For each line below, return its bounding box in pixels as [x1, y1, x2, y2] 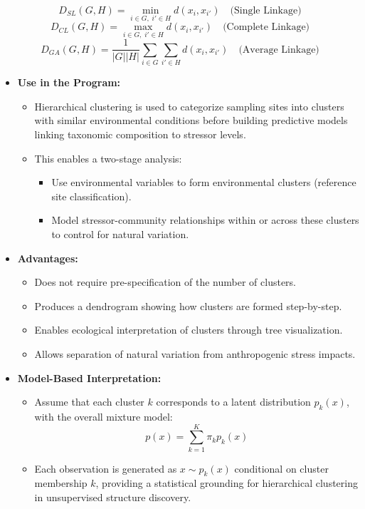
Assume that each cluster [34, 394, 144, 409]
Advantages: [17, 250, 78, 265]
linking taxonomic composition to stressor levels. [34, 127, 246, 142]
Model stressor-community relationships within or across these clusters [51, 212, 359, 227]
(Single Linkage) [230, 6, 302, 16]
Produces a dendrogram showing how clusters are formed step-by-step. [34, 298, 342, 313]
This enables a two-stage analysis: [34, 150, 182, 165]
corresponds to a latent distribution [156, 394, 311, 409]
